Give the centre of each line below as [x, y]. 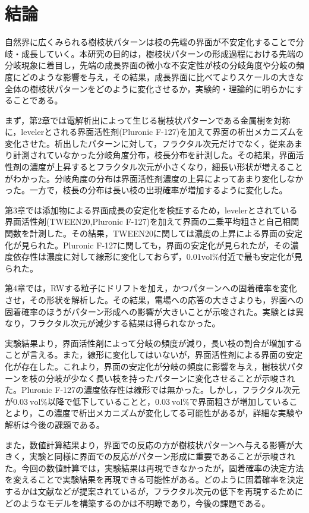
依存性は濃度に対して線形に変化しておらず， [100, 256]
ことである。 [38, 100]
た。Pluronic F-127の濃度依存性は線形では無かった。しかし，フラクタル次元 [152, 390]
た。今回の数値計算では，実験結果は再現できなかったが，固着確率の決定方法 [154, 468]
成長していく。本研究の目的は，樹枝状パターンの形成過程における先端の [162, 53]
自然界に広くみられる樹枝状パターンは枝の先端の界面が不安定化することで [150, 42]
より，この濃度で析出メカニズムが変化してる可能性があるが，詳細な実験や [158, 413]
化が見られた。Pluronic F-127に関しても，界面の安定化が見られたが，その [148, 245]
